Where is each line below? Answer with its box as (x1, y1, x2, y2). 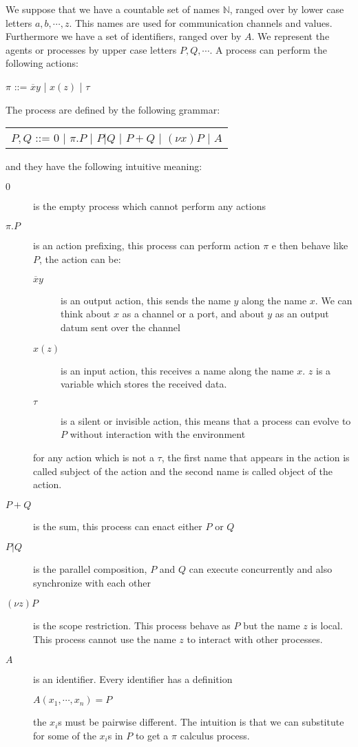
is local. (310, 618, 343, 633)
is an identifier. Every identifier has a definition (33, 671, 233, 686)
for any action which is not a (33, 450, 154, 464)
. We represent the (251, 29, 330, 43)
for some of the (33, 728, 96, 742)
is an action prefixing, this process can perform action (33, 238, 260, 253)
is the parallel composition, (33, 562, 147, 576)
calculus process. (180, 728, 250, 742)
